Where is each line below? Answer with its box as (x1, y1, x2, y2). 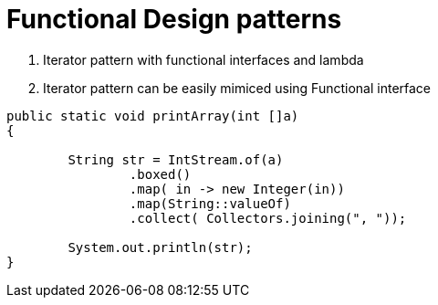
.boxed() (129, 166, 192, 182)
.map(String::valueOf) (129, 195, 291, 211)
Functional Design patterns (6, 4, 342, 35)
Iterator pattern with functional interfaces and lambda (43, 51, 364, 68)
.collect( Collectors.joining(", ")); (129, 210, 407, 226)
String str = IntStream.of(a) (68, 152, 284, 167)
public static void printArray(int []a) (6, 108, 299, 123)
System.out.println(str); (68, 239, 253, 255)
